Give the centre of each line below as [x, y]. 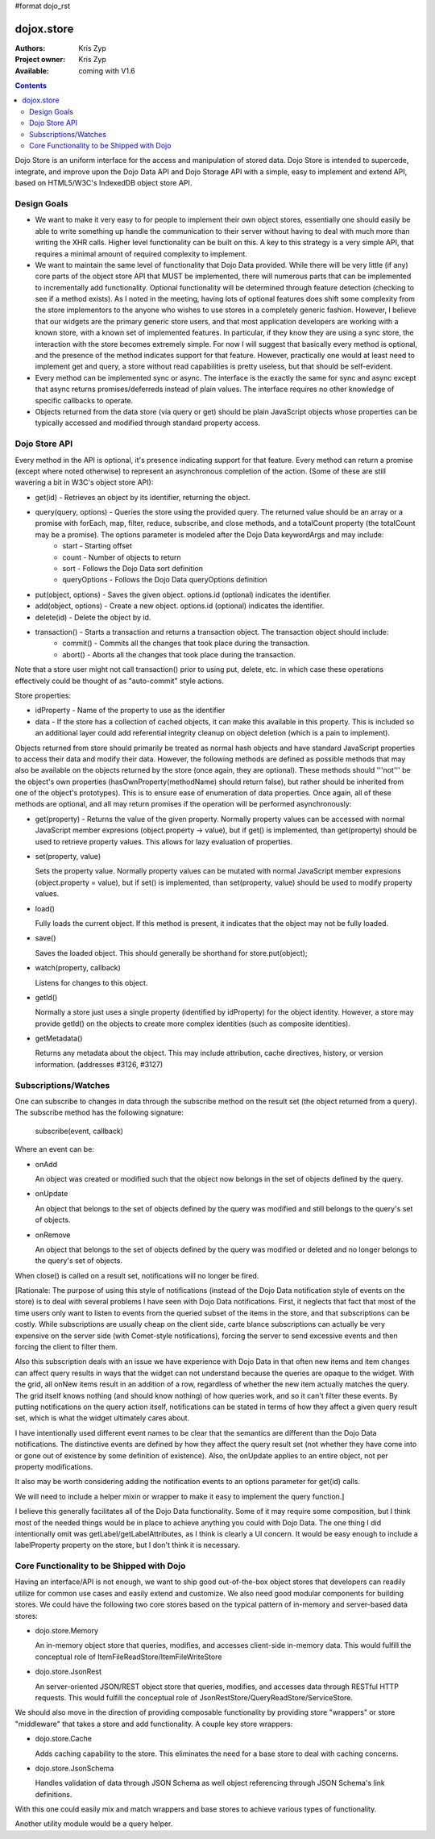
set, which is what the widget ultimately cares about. [102, 1418]
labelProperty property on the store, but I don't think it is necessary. [128, 1545]
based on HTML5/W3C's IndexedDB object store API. [104, 183]
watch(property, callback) [78, 968]
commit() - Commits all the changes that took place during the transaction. [186, 643]
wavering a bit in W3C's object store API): [84, 482]
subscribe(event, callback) [79, 1131]
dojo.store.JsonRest [68, 1672]
